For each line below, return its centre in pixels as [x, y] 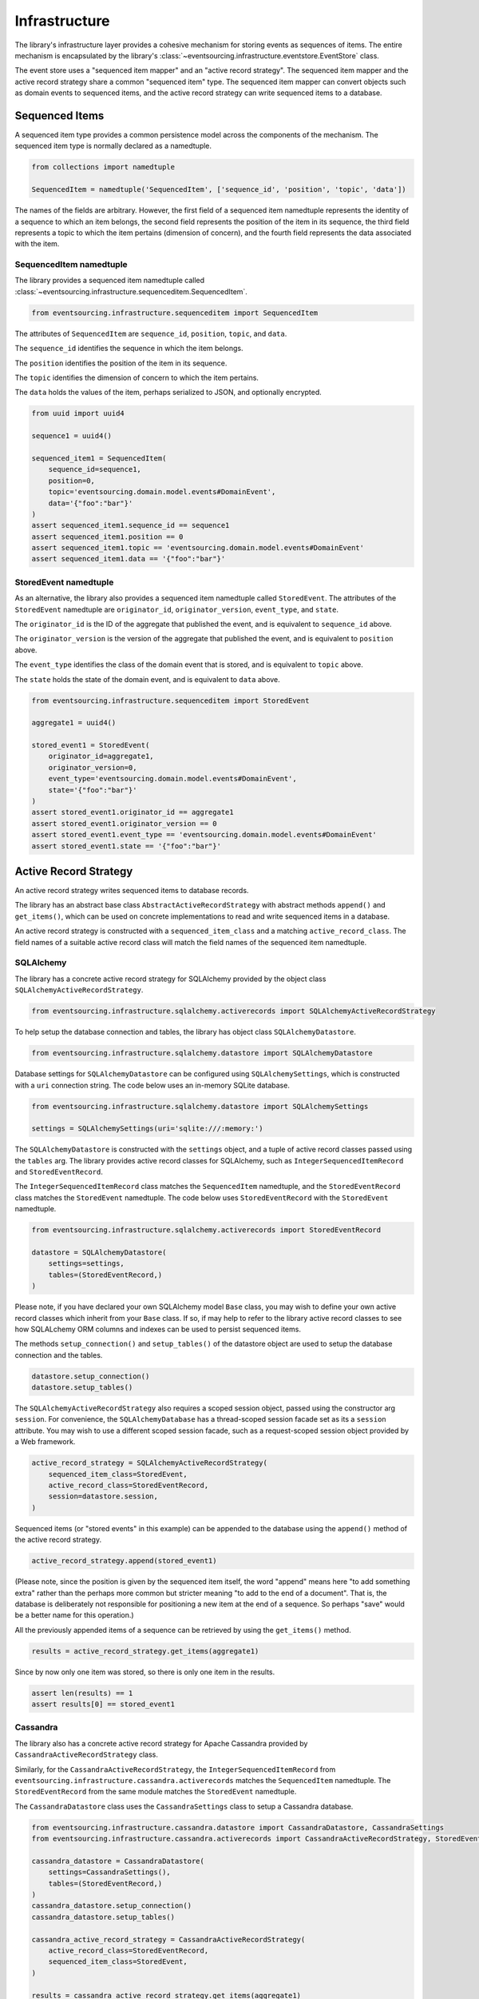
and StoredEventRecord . [59, 1172]
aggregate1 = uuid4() [74, 723]
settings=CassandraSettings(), [109, 1872]
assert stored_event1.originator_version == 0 [124, 823]
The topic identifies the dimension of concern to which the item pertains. [137, 377]
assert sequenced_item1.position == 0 [107, 537]
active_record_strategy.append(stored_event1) [124, 1561]
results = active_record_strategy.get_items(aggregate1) [145, 1651]
